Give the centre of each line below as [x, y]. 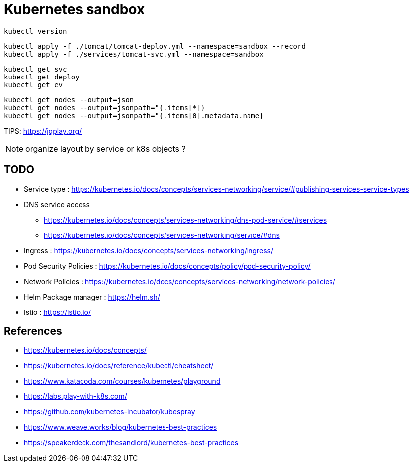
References [33, 331]
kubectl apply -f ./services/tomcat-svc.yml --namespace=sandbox [134, 54]
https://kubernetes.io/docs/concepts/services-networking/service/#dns [162, 235]
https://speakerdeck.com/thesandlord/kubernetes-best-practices [131, 443]
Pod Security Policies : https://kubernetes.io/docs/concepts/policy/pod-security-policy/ [167, 266]
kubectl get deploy [42, 77]
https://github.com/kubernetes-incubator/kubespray [110, 412]
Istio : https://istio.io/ [57, 312]
